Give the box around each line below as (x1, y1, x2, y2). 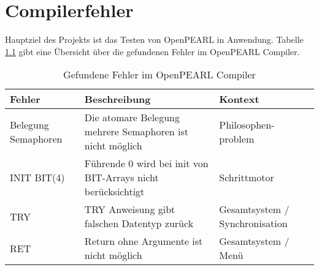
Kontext (219, 92, 259, 107)
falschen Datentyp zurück (84, 216, 194, 231)
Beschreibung (84, 92, 151, 107)
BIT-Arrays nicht (84, 170, 159, 185)
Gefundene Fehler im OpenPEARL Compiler (63, 67, 256, 82)
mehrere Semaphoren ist (84, 124, 188, 139)
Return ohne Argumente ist (84, 234, 203, 249)
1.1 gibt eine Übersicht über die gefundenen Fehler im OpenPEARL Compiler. (5, 45, 300, 58)
